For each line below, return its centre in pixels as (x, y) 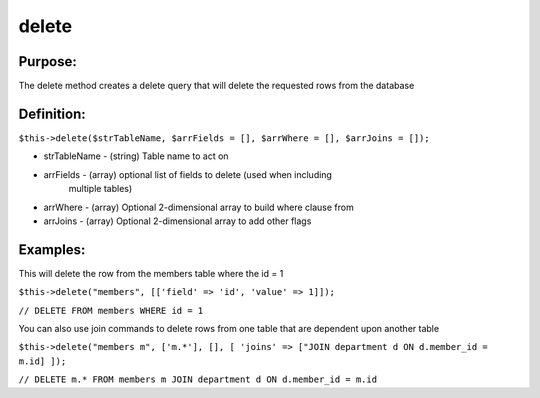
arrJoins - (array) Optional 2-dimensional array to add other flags (177, 221)
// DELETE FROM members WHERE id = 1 (111, 310)
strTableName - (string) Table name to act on (136, 156)
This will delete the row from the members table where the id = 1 (151, 273)
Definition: (52, 113)
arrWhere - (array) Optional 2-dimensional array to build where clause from (198, 207)
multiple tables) (100, 189)
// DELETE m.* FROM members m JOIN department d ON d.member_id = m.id (198, 379)
